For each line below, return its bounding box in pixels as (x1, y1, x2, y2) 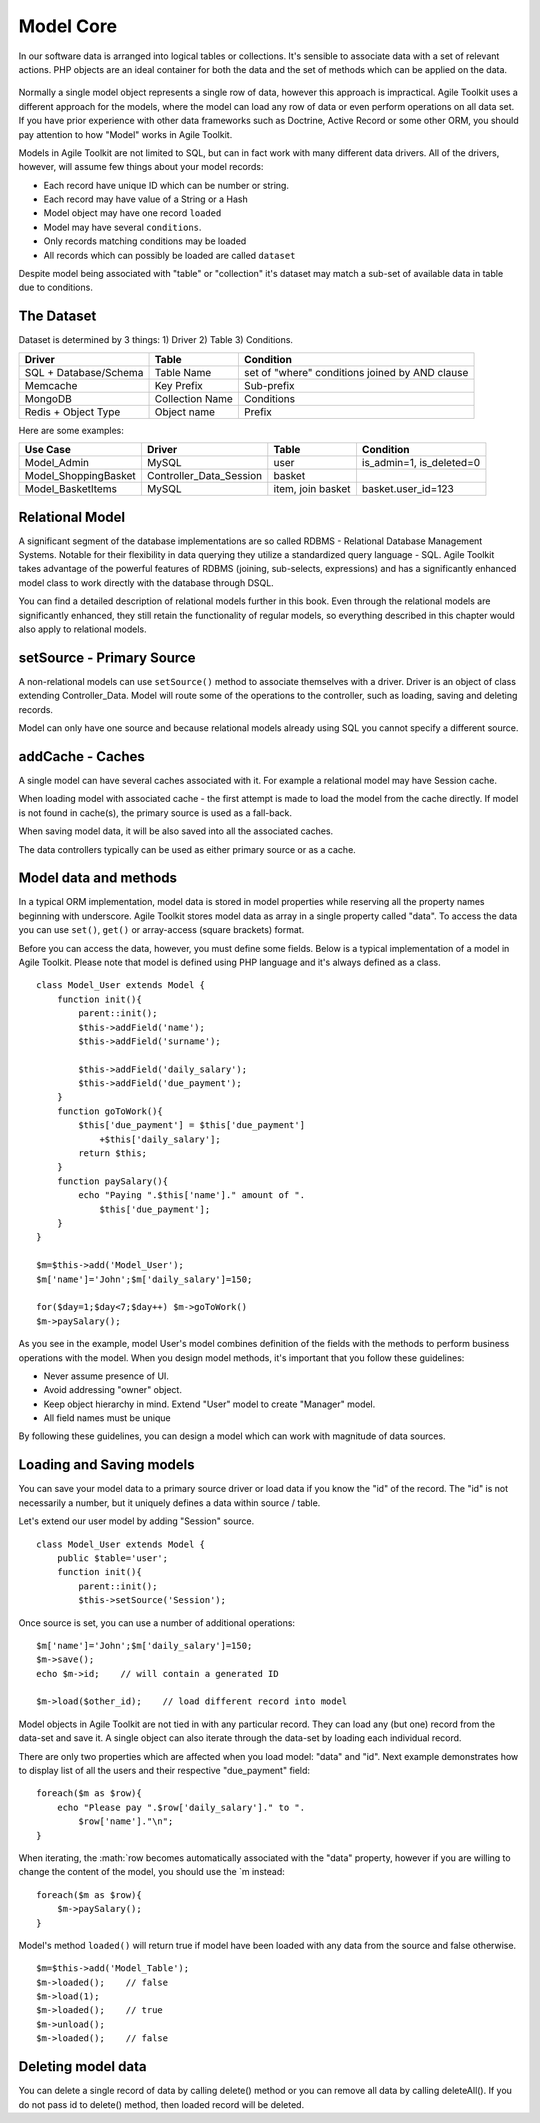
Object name (154, 405, 215, 419)
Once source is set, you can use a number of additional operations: (18, 1616, 295, 1629)
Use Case (24, 443, 72, 457)
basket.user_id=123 (361, 482, 454, 496)
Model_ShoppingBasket (24, 469, 137, 483)
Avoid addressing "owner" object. (43, 1384, 182, 1396)
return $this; (78, 1148, 148, 1159)
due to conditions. (18, 281, 94, 294)
